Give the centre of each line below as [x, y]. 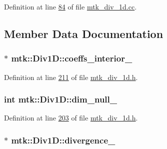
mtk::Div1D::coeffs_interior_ [72, 58]
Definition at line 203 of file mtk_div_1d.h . [71, 118]
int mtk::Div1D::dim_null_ [61, 99]
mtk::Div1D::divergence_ [63, 140]
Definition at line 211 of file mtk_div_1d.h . [71, 77]
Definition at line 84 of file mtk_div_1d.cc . [70, 6]
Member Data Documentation [84, 33]
